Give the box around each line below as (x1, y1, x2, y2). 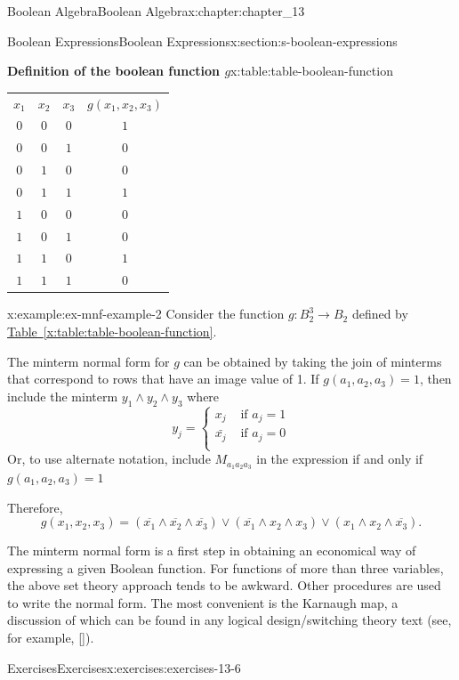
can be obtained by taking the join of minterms (183, 352, 442, 370)
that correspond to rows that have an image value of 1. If (7, 369, 319, 388)
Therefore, (7, 498, 63, 516)
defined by (351, 304, 408, 323)
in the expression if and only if (256, 449, 423, 468)
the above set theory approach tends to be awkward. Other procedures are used (7, 576, 441, 595)
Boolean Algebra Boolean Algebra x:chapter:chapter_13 (7, 2, 305, 20)
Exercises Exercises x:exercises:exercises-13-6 (7, 658, 241, 676)
